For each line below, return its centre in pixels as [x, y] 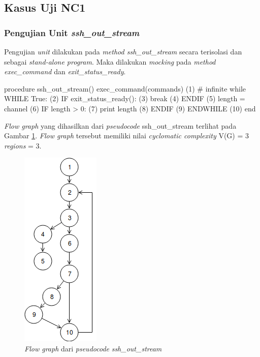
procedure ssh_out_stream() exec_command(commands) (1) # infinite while [125, 88]
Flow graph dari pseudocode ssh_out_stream [93, 348]
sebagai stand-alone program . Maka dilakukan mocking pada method [110, 61]
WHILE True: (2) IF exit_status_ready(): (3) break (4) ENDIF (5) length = [125, 98]
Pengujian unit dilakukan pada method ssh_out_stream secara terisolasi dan [123, 51]
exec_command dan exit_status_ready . [65, 71]
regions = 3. [23, 145]
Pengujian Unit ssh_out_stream [72, 32]
